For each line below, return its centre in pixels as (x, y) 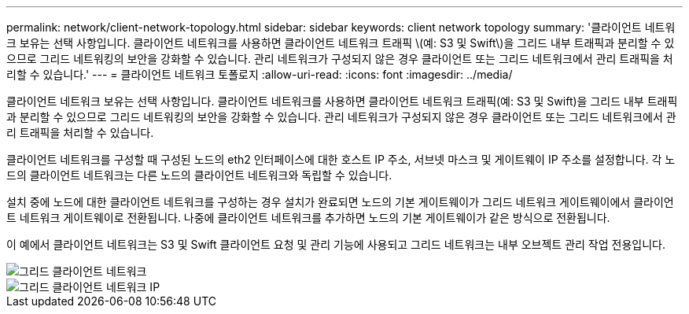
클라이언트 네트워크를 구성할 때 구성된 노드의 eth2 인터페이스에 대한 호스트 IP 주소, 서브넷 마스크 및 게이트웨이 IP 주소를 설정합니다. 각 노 (341, 159)
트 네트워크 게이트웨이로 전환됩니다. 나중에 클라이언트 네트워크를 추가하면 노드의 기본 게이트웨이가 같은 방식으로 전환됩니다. (308, 218)
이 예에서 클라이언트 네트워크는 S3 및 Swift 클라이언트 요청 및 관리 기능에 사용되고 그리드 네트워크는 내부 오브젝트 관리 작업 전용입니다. (336, 244)
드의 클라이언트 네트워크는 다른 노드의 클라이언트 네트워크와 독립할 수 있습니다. (199, 175)
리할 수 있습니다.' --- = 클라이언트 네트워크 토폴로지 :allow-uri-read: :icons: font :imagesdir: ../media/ (260, 74)
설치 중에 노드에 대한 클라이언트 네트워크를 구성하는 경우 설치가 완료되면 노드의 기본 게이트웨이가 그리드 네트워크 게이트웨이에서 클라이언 (340, 202)
